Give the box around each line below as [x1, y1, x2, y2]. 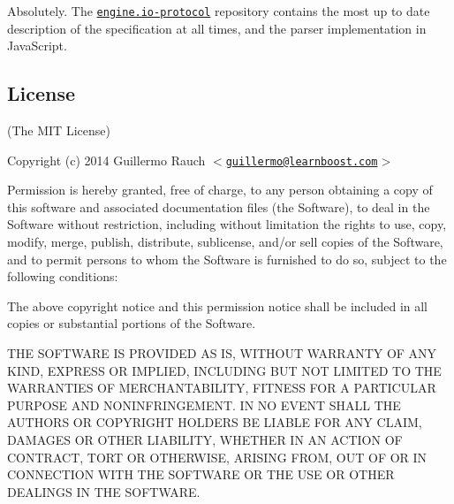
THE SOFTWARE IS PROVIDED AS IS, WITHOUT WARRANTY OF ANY [7, 344, 437, 363]
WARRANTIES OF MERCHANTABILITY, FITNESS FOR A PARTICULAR [7, 378, 436, 397]
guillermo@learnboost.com [225, 155, 378, 168]
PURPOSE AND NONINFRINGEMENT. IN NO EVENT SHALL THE [7, 395, 401, 414]
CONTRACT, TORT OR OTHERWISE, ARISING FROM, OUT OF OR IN [7, 447, 428, 466]
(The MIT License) [7, 121, 110, 140]
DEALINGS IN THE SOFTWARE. [7, 482, 201, 500]
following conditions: [7, 267, 118, 286]
